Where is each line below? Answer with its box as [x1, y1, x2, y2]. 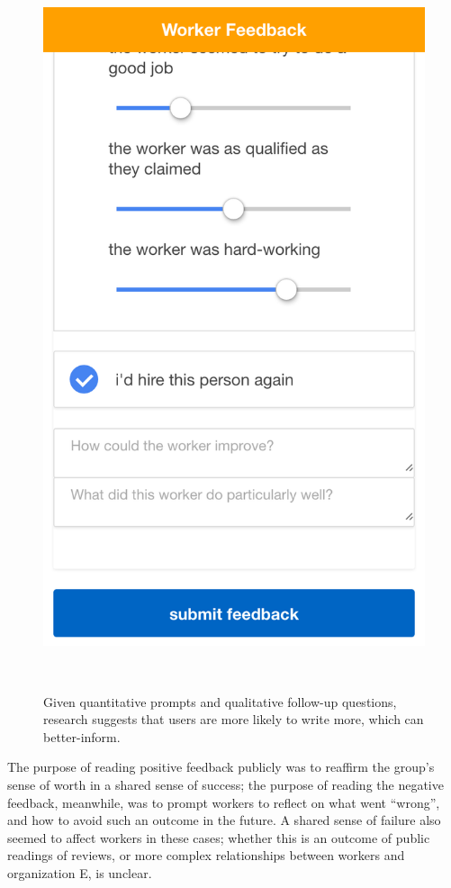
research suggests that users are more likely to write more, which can [43, 710, 424, 729]
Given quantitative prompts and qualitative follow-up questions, [43, 692, 397, 711]
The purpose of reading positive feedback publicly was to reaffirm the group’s [7, 757, 435, 776]
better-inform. [43, 727, 121, 746]
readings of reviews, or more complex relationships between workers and [7, 846, 405, 865]
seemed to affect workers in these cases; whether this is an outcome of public [7, 828, 430, 847]
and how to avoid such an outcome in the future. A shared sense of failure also [7, 811, 441, 829]
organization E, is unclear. [7, 863, 152, 882]
